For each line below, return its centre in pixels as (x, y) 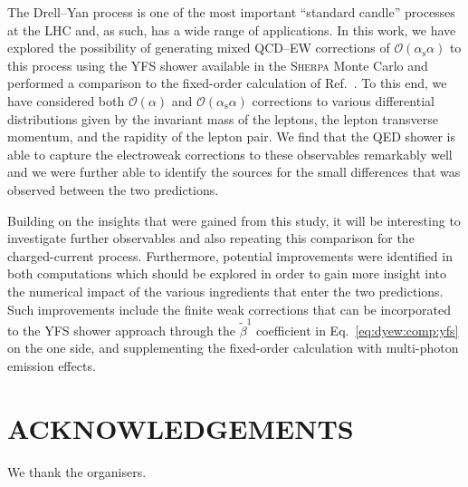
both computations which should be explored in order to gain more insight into (227, 273)
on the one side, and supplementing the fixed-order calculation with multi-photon (233, 348)
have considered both (66, 100)
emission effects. (52, 365)
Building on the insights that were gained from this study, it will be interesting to (234, 220)
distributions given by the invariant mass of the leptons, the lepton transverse (223, 118)
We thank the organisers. (77, 471)
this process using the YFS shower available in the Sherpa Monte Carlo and (218, 65)
